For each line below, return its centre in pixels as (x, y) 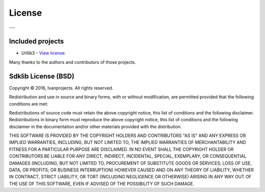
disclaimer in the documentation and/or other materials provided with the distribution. (95, 126)
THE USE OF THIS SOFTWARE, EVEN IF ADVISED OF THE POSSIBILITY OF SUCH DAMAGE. (102, 184)
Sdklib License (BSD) (42, 76)
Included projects (37, 41)
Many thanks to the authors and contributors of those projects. (72, 62)
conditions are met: (29, 104)
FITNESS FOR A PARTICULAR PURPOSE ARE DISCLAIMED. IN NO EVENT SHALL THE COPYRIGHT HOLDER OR (121, 149)
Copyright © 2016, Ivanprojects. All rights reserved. (61, 88)
